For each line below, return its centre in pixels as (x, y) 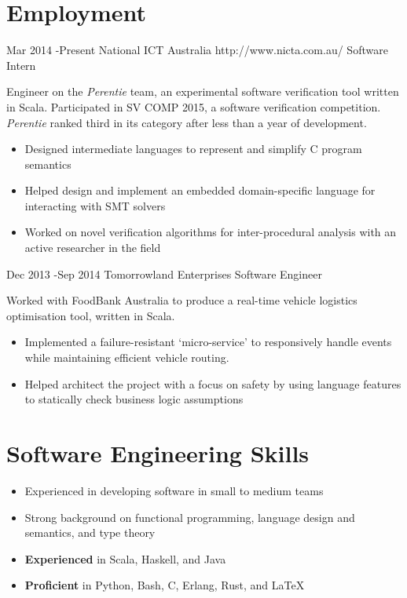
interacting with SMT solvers (95, 205)
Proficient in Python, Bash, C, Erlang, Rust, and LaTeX (165, 585)
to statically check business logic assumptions (134, 399)
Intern (21, 65)
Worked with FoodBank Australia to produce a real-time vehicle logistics (182, 300)
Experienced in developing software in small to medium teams (174, 490)
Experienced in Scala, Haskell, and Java (125, 558)
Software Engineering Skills (158, 453)
